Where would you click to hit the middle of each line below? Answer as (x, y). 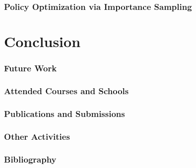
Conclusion (42, 41)
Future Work (31, 68)
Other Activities (37, 136)
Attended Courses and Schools (66, 90)
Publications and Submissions (65, 113)
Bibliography (30, 159)
